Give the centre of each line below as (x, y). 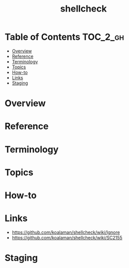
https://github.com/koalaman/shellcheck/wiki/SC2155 (67, 237)
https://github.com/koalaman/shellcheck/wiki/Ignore (66, 232)
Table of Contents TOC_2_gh (64, 37)
